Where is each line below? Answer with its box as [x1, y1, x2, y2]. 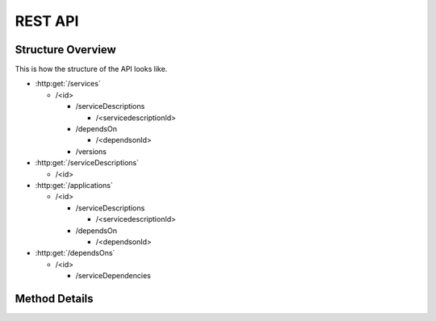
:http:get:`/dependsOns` [35, 248, 115, 258]
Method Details [15, 291, 94, 306]
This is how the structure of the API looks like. [15, 65, 168, 74]
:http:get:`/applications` [35, 180, 113, 190]
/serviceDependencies [75, 271, 151, 281]
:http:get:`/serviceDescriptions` [35, 158, 140, 168]
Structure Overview [15, 43, 116, 56]
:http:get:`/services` [35, 79, 101, 89]
